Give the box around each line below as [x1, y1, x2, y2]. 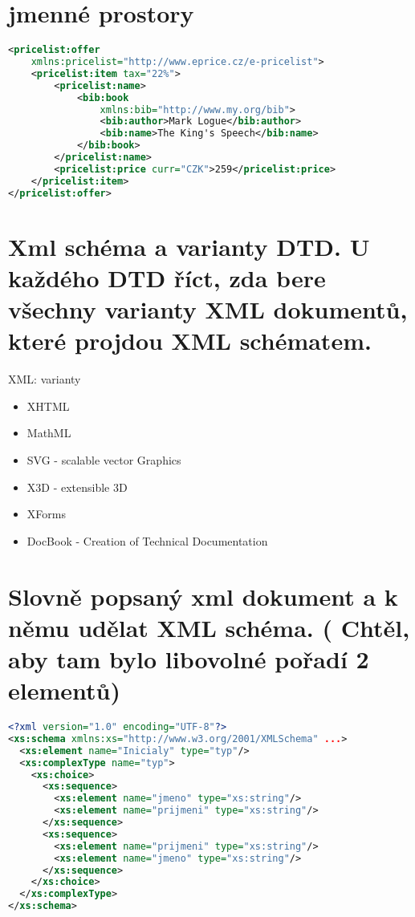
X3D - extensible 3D [26, 478, 128, 495]
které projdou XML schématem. [8, 324, 372, 357]
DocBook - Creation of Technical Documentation [26, 532, 268, 549]
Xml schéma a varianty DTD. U [8, 229, 370, 262]
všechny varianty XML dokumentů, [8, 293, 408, 326]
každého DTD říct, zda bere [8, 261, 326, 294]
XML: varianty [8, 371, 81, 387]
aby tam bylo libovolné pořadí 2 [8, 642, 369, 675]
